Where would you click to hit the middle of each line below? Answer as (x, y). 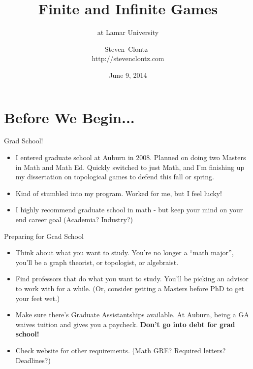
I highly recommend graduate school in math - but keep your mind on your (129, 210)
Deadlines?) (33, 360)
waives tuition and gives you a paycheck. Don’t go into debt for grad (125, 324)
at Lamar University (128, 32)
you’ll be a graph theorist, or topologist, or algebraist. (97, 262)
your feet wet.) (38, 298)
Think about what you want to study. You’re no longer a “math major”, (125, 252)
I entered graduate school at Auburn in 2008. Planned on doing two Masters (131, 157)
